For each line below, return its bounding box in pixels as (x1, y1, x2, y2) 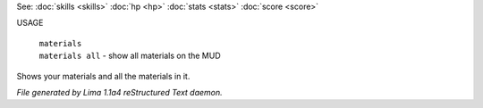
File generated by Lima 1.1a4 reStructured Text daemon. (16, 87, 223, 97)
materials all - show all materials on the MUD (38, 50, 221, 62)
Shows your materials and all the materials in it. (16, 71, 191, 81)
